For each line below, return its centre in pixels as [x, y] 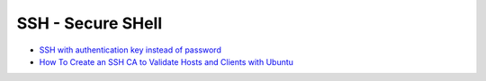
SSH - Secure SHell [90, 23]
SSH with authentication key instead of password [130, 50]
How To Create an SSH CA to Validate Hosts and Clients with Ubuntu [166, 61]
